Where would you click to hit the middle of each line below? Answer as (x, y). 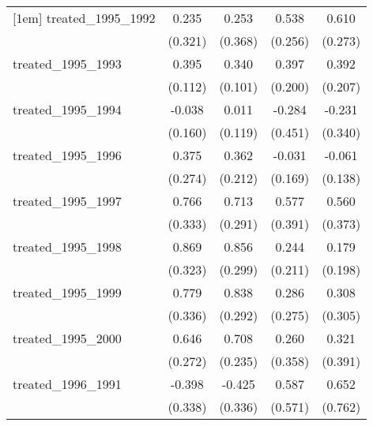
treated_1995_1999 (67, 292)
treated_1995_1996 (67, 155)
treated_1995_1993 (67, 64)
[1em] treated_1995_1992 (84, 18)
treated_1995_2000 (67, 338)
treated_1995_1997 (67, 201)
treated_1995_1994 (67, 109)
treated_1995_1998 (67, 247)
